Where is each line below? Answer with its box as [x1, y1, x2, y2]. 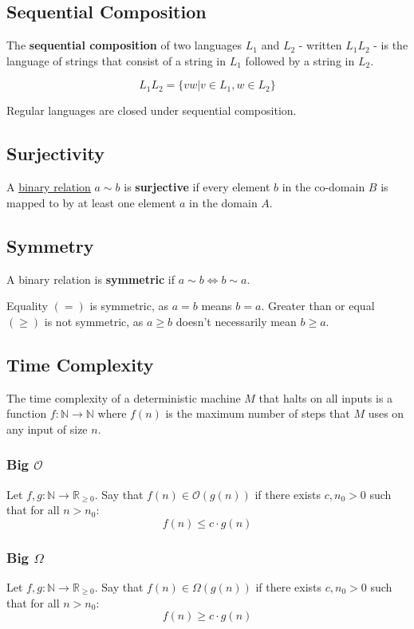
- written [298, 37, 342, 53]
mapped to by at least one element [6, 194, 176, 210]
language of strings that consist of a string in [6, 52, 227, 69]
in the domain [189, 194, 258, 210]
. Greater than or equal [261, 297, 375, 314]
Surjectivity [6, 141, 104, 166]
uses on [368, 405, 404, 422]
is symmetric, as [89, 297, 169, 314]
